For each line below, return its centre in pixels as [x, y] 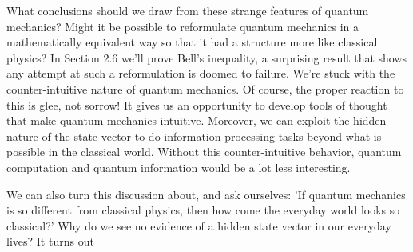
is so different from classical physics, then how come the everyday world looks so [203, 210]
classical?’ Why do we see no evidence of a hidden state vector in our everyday [199, 225]
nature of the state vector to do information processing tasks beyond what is [194, 136]
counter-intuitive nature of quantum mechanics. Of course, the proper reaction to [205, 88]
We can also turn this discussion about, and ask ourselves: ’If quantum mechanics [206, 194]
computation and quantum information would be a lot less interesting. [179, 167]
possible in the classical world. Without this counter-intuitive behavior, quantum [204, 152]
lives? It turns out [50, 241]
